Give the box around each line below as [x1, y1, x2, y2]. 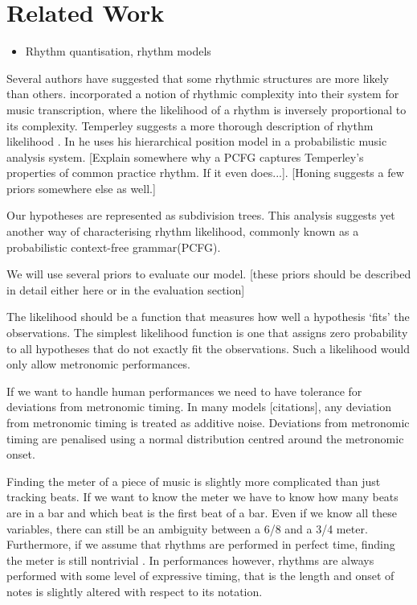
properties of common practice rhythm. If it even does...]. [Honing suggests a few [6, 164, 404, 181]
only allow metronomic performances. [6, 356, 190, 372]
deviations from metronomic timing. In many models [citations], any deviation [6, 398, 392, 415]
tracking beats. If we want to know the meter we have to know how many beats [6, 488, 399, 505]
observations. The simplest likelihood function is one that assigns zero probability [6, 324, 408, 341]
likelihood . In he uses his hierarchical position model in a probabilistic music [6, 133, 387, 150]
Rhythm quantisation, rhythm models [25, 43, 211, 60]
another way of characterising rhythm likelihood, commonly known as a [6, 223, 359, 240]
